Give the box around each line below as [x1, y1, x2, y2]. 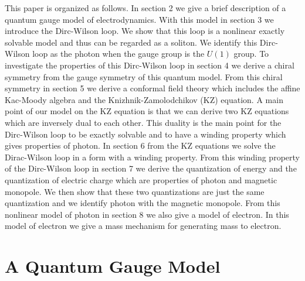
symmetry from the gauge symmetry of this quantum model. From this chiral [5, 70, 283, 83]
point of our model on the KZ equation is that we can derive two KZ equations [5, 105, 289, 117]
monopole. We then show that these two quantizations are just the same [5, 185, 265, 197]
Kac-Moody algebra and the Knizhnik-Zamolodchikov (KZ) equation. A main [5, 93, 283, 105]
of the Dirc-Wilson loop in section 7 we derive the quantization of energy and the [5, 162, 297, 174]
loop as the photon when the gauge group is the [32, 47, 205, 60]
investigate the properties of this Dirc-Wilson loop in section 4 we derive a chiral [5, 59, 294, 71]
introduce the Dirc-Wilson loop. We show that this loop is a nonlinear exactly [5, 25, 285, 37]
